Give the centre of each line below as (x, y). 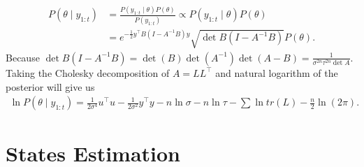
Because (23, 57)
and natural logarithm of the (277, 72)
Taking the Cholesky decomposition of (88, 72)
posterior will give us (50, 86)
